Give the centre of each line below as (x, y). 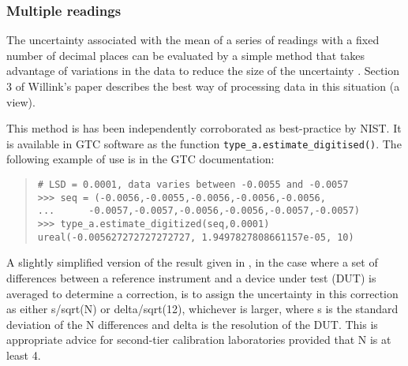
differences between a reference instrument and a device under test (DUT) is (191, 277)
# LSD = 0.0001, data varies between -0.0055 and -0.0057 (193, 185)
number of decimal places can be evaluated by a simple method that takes (186, 55)
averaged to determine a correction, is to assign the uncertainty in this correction (202, 293)
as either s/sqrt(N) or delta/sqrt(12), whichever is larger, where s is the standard (202, 309)
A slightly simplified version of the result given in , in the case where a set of (192, 262)
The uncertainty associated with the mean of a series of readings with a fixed (193, 40)
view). (21, 101)
